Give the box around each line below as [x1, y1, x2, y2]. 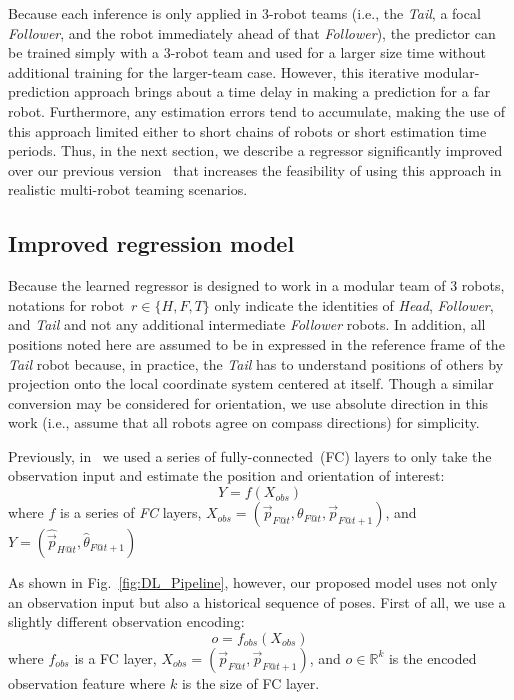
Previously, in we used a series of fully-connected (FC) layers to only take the [8, 445, 492, 466]
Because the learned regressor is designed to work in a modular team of [8, 275, 446, 296]
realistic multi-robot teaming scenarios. [8, 179, 248, 200]
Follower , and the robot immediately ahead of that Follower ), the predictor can [8, 22, 496, 43]
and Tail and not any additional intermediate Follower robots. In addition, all [8, 314, 486, 335]
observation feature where [8, 672, 166, 693]
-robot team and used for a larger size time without [170, 42, 486, 63]
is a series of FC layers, [60, 502, 202, 523]
